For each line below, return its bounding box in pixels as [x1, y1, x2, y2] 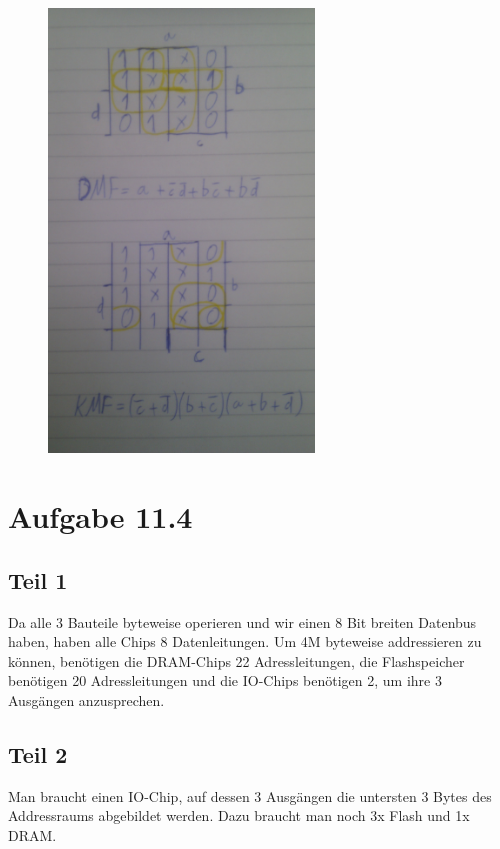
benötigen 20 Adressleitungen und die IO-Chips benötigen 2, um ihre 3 [8, 670, 442, 691]
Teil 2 [8, 738, 68, 769]
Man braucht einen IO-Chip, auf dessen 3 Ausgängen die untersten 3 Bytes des [8, 785, 492, 806]
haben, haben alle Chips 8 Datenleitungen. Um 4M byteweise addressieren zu [8, 631, 482, 652]
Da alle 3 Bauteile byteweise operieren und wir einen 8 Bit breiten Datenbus [8, 611, 477, 632]
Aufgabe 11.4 [8, 496, 193, 537]
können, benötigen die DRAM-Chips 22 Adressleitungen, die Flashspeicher [8, 650, 465, 671]
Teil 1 [8, 564, 68, 595]
